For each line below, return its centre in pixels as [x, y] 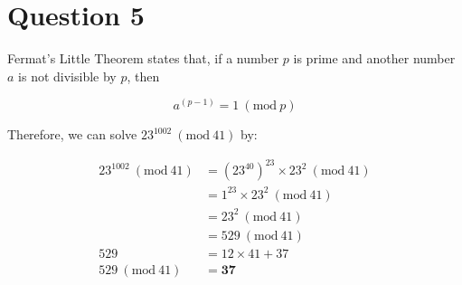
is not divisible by [67, 76]
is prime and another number [374, 58]
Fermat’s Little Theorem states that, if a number [143, 58]
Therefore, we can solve [72, 134]
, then [143, 76]
